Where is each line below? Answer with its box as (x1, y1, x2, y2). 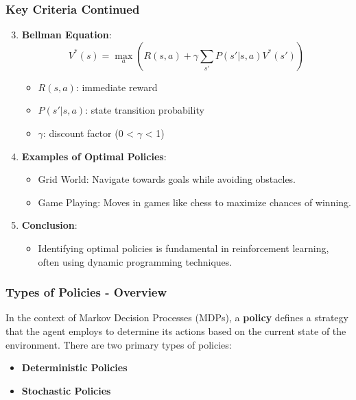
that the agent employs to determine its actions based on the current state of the (5, 323, 346, 338)
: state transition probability (85, 103, 204, 117)
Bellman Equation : (21, 27, 112, 42)
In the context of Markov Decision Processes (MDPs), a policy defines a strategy (5, 310, 348, 325)
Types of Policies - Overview (5, 284, 167, 301)
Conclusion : (21, 218, 78, 232)
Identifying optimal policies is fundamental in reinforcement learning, (38, 240, 329, 255)
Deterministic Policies (21, 360, 128, 375)
